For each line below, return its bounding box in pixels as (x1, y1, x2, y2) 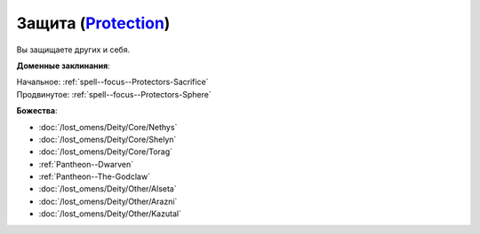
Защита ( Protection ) (16, 13, 171, 33)
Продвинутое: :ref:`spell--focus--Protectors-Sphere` (16, 89, 212, 99)
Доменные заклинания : (16, 60, 110, 71)
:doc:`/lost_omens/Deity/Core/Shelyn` (38, 134, 177, 144)
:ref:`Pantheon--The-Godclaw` (38, 171, 151, 182)
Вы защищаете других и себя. (16, 44, 131, 55)
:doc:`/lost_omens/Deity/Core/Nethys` (38, 121, 178, 132)
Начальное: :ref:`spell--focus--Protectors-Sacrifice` (16, 76, 209, 88)
